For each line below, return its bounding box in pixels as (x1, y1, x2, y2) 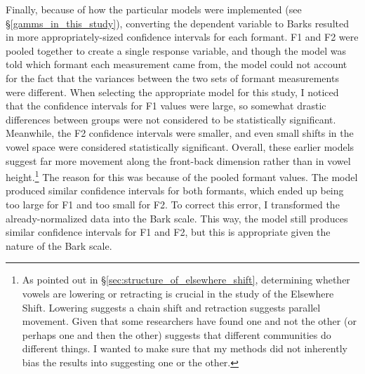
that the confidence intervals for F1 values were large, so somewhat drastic (6, 98, 326, 113)
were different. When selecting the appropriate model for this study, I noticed (6, 84, 339, 99)
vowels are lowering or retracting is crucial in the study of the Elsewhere (22, 286, 334, 300)
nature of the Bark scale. (6, 238, 112, 253)
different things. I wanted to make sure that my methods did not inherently (22, 341, 347, 356)
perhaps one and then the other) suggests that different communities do (22, 327, 331, 342)
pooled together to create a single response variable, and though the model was (6, 43, 347, 58)
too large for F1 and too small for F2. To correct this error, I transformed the (6, 196, 340, 211)
